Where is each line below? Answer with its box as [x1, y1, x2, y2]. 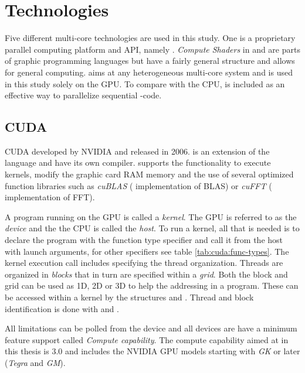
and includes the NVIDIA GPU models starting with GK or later [65, 345, 300, 357]
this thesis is [5, 345, 49, 357]
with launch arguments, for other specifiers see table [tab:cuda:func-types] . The [5, 245, 289, 257]
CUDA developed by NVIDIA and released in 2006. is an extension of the [5, 145, 270, 157]
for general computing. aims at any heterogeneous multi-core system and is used [5, 66, 293, 78]
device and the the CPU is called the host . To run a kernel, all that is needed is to [5, 222, 300, 234]
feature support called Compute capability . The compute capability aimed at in [5, 333, 289, 345]
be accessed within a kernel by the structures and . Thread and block [5, 291, 254, 303]
